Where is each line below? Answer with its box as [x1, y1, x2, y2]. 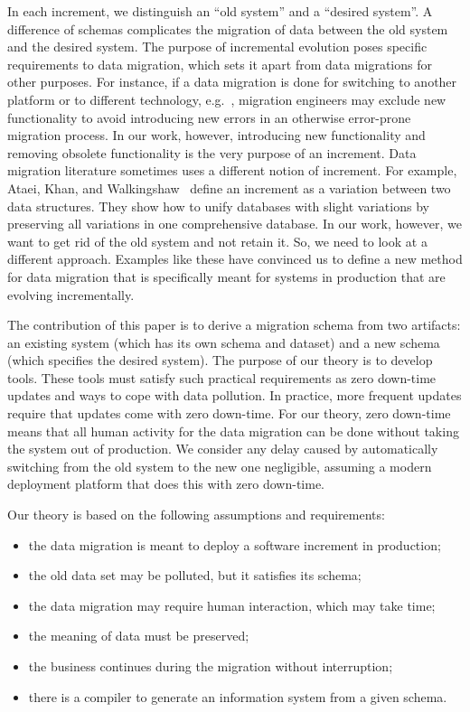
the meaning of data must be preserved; [28, 626, 249, 645]
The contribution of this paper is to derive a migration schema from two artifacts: [7, 315, 461, 334]
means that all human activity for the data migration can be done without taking [7, 421, 459, 440]
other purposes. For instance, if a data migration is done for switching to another [7, 72, 457, 91]
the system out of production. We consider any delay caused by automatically [7, 439, 438, 458]
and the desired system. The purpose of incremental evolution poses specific [7, 37, 428, 56]
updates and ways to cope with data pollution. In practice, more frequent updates [7, 386, 462, 405]
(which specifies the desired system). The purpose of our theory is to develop [7, 351, 433, 370]
